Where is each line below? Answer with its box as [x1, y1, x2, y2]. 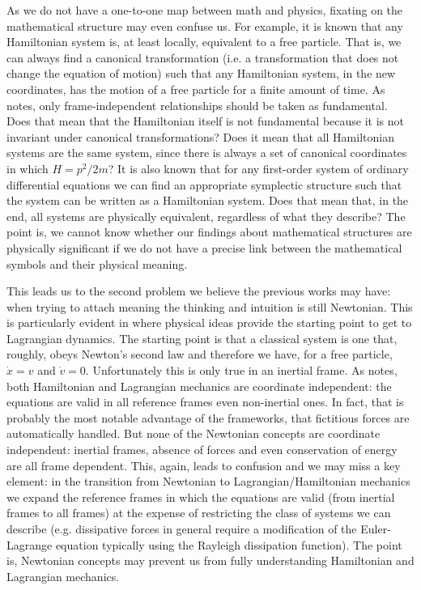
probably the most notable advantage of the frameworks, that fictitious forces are [6, 409, 410, 426]
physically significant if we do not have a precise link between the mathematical [6, 239, 402, 256]
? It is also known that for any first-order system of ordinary [108, 159, 409, 176]
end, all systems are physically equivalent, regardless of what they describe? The [6, 207, 406, 224]
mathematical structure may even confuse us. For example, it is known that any [6, 17, 403, 34]
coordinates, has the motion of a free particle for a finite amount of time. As [6, 80, 385, 97]
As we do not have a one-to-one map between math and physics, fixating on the [6, 2, 403, 18]
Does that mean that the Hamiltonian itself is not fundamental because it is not [6, 112, 404, 129]
